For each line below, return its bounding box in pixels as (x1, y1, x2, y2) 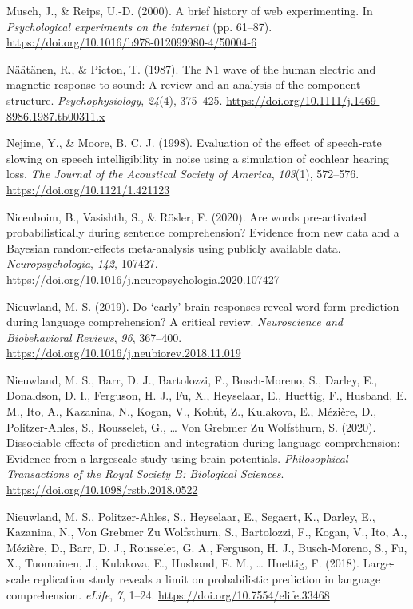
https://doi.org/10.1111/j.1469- (226, 91, 380, 108)
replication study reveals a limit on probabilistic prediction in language (33, 571, 381, 587)
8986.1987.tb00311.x (6, 107, 105, 124)
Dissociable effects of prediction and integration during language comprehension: (6, 434, 400, 451)
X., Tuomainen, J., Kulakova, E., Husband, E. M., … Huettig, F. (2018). (6, 555, 359, 571)
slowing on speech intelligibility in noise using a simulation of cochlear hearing (6, 149, 389, 166)
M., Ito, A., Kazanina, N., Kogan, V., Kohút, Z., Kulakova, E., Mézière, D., (6, 403, 377, 420)
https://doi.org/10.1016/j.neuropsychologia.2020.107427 (6, 270, 280, 287)
